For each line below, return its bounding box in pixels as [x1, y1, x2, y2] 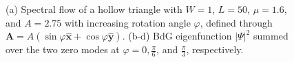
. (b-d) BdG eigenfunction [122, 29, 232, 43]
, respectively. [186, 42, 244, 57]
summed [253, 29, 288, 43]
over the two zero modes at [6, 42, 120, 57]
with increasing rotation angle [64, 15, 191, 29]
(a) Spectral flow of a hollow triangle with [6, 2, 182, 16]
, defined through [200, 15, 273, 29]
